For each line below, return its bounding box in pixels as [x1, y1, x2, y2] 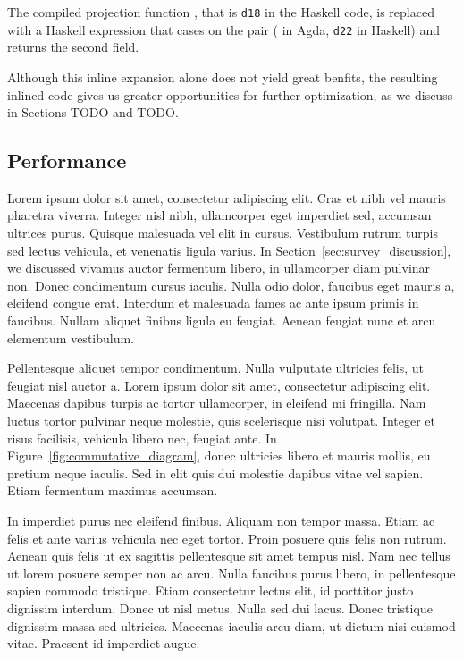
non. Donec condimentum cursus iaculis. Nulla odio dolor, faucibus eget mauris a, [7, 275, 455, 294]
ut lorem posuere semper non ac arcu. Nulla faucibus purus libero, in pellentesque [7, 563, 456, 582]
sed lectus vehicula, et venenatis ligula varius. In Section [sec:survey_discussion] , [7, 240, 451, 259]
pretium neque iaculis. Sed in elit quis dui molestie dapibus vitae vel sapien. [7, 463, 424, 482]
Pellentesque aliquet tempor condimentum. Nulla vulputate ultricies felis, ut [7, 359, 425, 377]
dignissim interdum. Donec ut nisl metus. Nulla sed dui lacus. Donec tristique [7, 598, 433, 617]
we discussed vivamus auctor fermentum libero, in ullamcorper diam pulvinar [7, 258, 431, 277]
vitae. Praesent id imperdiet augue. [7, 634, 200, 653]
